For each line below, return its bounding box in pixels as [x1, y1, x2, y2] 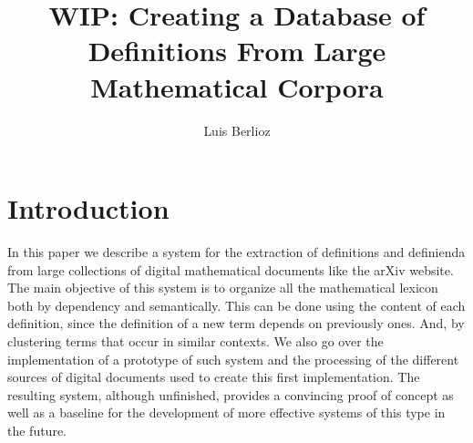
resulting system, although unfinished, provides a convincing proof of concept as [7, 385, 454, 404]
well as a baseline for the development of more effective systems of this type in [7, 403, 446, 422]
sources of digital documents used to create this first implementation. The [7, 367, 420, 386]
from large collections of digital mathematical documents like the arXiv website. [7, 260, 454, 279]
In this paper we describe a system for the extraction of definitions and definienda [7, 242, 466, 262]
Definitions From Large [87, 32, 386, 69]
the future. [7, 420, 67, 439]
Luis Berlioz [203, 120, 271, 139]
